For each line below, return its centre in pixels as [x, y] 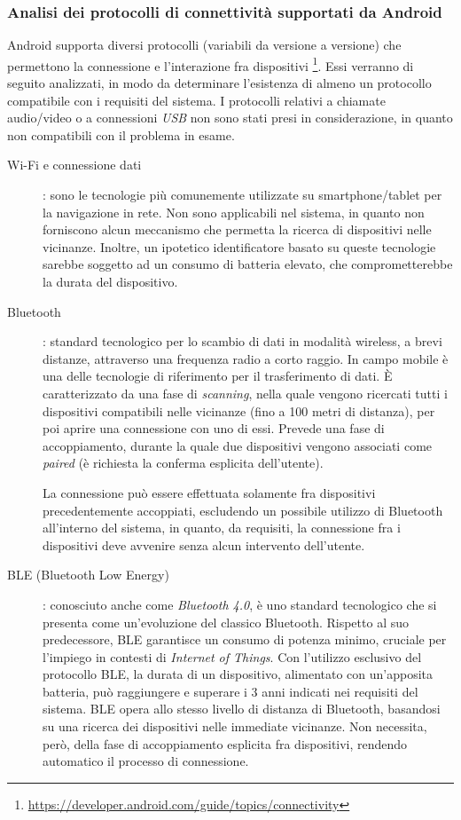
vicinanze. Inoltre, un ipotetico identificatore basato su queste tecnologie [239, 246]
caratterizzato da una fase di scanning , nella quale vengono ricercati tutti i [245, 393]
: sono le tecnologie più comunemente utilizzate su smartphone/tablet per [242, 195]
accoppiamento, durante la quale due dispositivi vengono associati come [238, 445]
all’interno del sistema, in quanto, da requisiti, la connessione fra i [222, 528]
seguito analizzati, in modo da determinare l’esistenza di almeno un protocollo [219, 83]
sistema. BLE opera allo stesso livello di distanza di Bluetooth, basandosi [242, 709]
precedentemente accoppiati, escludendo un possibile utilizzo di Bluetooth [243, 510]
